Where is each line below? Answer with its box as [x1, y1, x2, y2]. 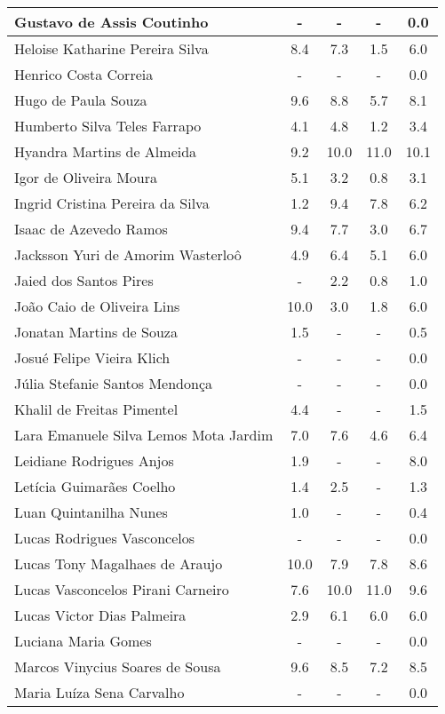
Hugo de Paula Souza [14, 90, 147, 110]
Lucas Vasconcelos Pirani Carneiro [14, 579, 229, 599]
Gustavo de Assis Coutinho [14, 12, 209, 32]
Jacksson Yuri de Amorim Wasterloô [14, 244, 242, 265]
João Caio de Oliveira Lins [14, 296, 180, 316]
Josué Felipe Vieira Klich [14, 347, 171, 368]
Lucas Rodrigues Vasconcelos [14, 528, 195, 548]
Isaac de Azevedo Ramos [14, 218, 168, 239]
